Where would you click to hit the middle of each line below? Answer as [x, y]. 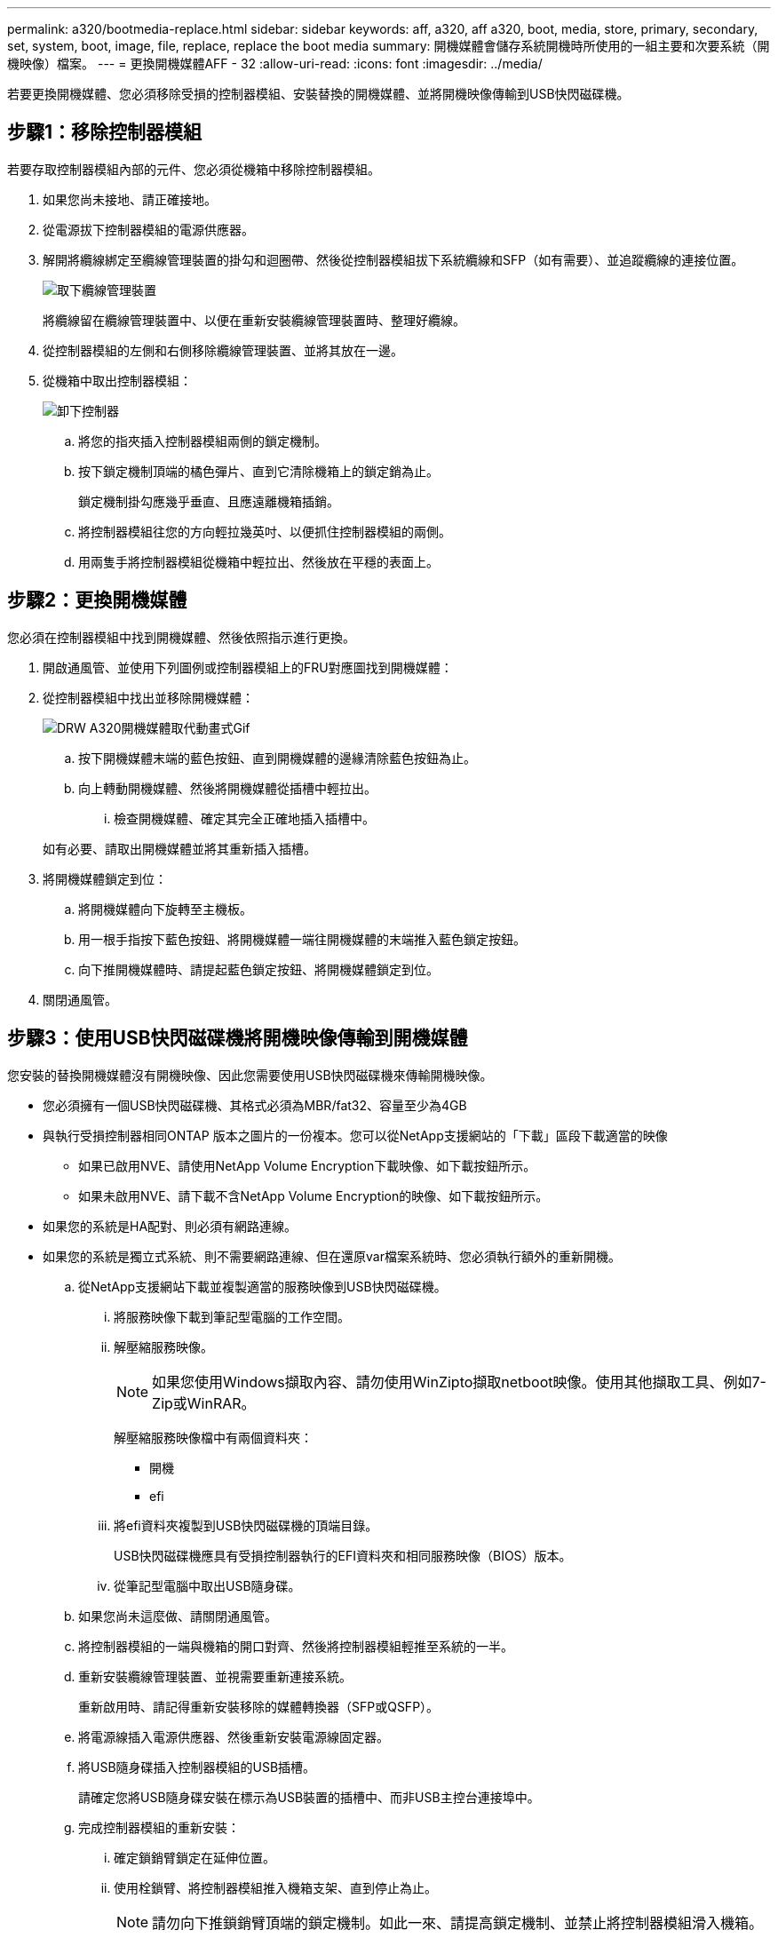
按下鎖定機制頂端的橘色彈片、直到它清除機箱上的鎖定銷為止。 [258, 471]
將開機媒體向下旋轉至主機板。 [165, 909]
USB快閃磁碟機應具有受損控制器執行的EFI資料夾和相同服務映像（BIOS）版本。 [343, 1555]
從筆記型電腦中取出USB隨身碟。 [207, 1585]
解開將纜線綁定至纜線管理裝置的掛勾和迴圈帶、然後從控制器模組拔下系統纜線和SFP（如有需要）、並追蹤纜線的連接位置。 [393, 259]
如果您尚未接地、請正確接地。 [130, 199]
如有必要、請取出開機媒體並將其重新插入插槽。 [179, 848]
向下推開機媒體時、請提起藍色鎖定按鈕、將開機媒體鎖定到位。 [258, 969]
